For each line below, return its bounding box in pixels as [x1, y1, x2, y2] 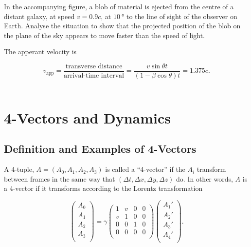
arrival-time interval [64, 72, 124, 80]
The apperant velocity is [4, 46, 77, 57]
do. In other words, [176, 173, 233, 184]
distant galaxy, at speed [4, 11, 75, 21]
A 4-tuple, [4, 164, 34, 174]
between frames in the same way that [4, 173, 115, 184]
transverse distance [65, 62, 123, 70]
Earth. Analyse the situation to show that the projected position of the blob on [4, 21, 241, 31]
